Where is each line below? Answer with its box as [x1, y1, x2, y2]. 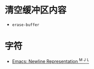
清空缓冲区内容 [5, 4, 67, 16]
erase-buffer [12, 22, 40, 27]
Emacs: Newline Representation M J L [12, 57, 89, 64]
